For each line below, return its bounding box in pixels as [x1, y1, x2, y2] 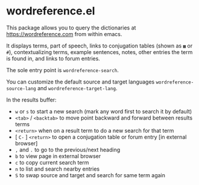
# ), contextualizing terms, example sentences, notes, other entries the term [6, 48, 193, 55]
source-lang [6, 85, 36, 91]
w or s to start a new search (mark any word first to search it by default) [14, 108, 192, 115]
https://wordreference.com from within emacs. [6, 30, 122, 37]
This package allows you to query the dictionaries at [6, 24, 136, 31]
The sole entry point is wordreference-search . [6, 66, 119, 73]
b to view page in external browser [14, 152, 101, 160]
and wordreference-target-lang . [37, 84, 118, 91]
